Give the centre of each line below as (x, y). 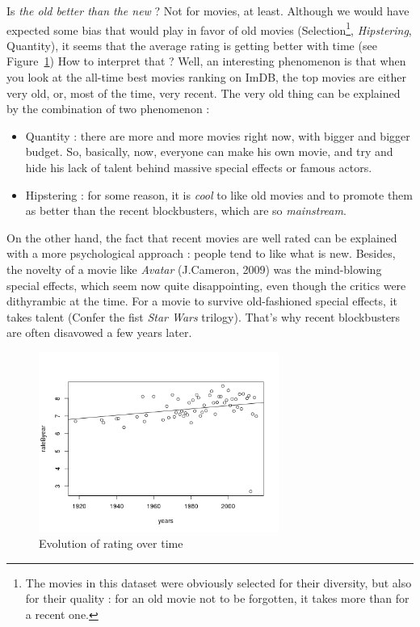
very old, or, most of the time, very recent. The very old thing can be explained (204, 93)
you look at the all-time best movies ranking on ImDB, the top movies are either (206, 77)
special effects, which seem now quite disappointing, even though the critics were (206, 285)
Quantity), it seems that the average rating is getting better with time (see (192, 45)
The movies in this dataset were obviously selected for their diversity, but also (218, 582)
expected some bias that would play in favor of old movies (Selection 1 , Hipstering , (209, 28)
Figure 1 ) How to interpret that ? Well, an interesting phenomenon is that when (206, 61)
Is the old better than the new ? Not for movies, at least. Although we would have (208, 11)
